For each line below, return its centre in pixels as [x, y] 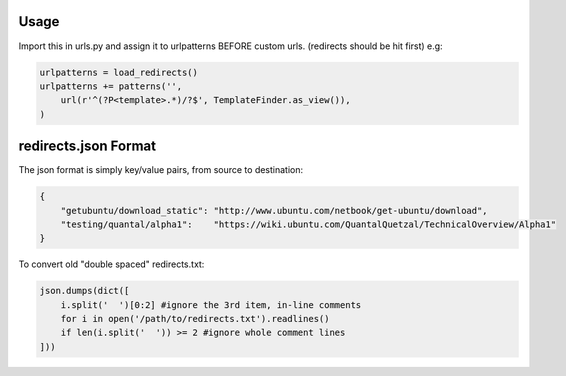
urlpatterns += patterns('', [111, 86]
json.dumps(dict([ [84, 291]
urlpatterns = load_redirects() [119, 72]
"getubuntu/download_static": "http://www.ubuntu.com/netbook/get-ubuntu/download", [274, 210]
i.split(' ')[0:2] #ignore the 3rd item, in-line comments [211, 304]
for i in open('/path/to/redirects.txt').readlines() [195, 319]
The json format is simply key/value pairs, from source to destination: [161, 170]
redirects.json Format [87, 146]
